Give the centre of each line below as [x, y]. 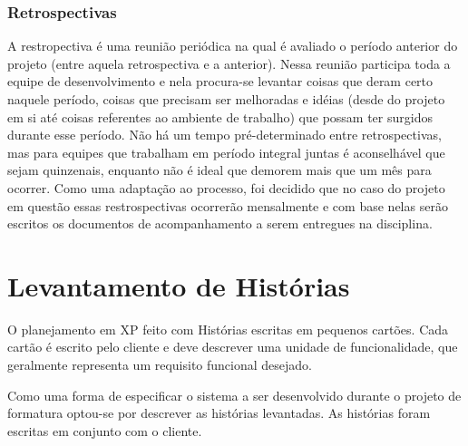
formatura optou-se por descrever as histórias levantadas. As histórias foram [219, 413]
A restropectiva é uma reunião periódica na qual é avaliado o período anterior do [233, 46]
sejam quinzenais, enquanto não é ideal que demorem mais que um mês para [219, 170]
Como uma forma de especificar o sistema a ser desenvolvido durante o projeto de [234, 395]
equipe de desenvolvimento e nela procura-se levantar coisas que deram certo [220, 81]
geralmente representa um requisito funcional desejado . [160, 365]
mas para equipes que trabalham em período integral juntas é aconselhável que [226, 152]
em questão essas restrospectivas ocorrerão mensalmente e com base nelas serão [228, 205]
